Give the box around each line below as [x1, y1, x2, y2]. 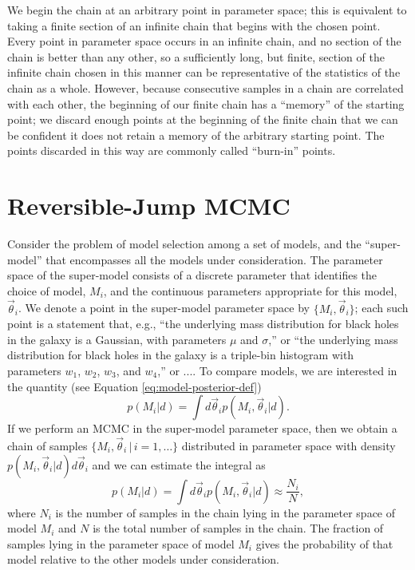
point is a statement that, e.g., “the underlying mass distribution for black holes [7, 315, 399, 332]
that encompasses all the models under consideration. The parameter [45, 251, 383, 267]
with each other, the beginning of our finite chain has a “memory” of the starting [7, 95, 405, 112]
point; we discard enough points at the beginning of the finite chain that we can [7, 111, 398, 128]
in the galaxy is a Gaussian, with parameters [7, 331, 227, 347]
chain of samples [7, 437, 88, 454]
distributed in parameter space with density [181, 437, 396, 454]
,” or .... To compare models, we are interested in [157, 362, 397, 379]
